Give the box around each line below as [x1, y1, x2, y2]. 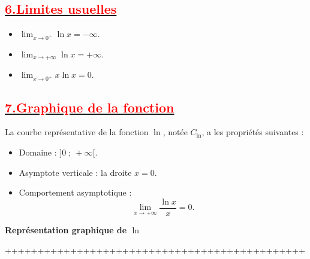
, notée [162, 126, 188, 138]
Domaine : [19, 145, 57, 158]
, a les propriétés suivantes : [201, 126, 304, 138]
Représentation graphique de [5, 224, 127, 236]
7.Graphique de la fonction [5, 97, 174, 116]
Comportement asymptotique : [19, 186, 132, 199]
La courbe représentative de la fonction [5, 126, 149, 138]
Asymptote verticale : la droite [19, 166, 132, 178]
